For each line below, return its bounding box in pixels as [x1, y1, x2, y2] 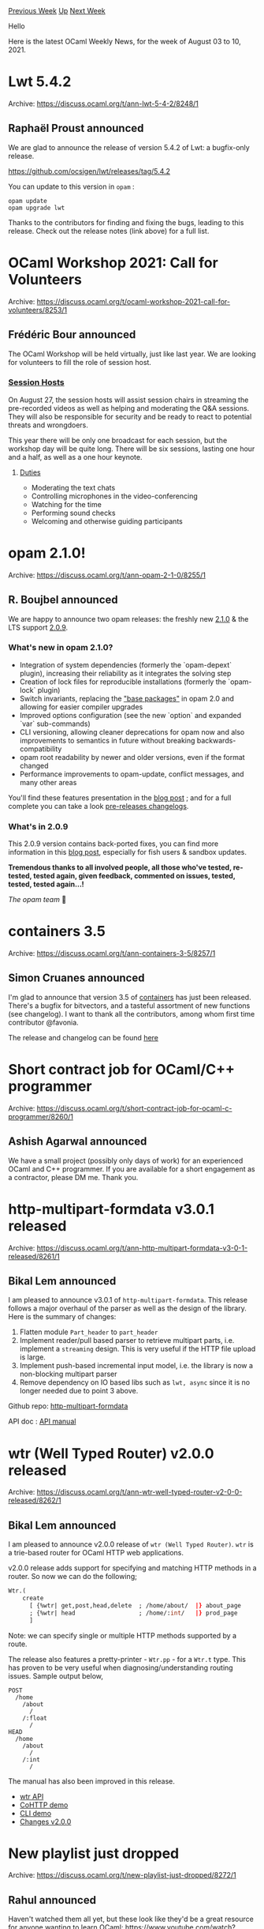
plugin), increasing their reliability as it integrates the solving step [19, 668, 232, 678]
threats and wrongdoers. [8, 420, 89, 430]
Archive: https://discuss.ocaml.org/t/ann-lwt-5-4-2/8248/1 [8, 99, 199, 108]
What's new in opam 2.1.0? [8, 642, 113, 653]
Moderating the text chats [31, 483, 116, 492]
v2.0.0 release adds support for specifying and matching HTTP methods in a [8, 1563, 257, 1573]
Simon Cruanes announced [8, 972, 145, 985]
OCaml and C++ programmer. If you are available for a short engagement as [8, 1164, 255, 1174]
